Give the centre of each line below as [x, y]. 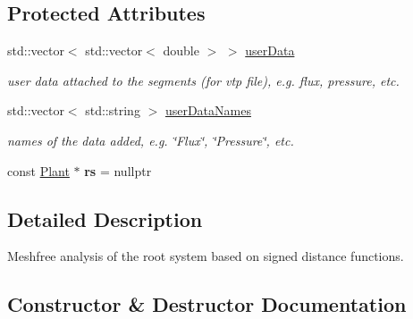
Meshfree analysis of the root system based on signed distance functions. [206, 256]
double [181, 50]
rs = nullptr [118, 170]
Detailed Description [105, 218]
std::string [113, 110]
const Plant [38, 170]
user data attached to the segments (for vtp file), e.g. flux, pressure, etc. [203, 80]
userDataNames [208, 110]
